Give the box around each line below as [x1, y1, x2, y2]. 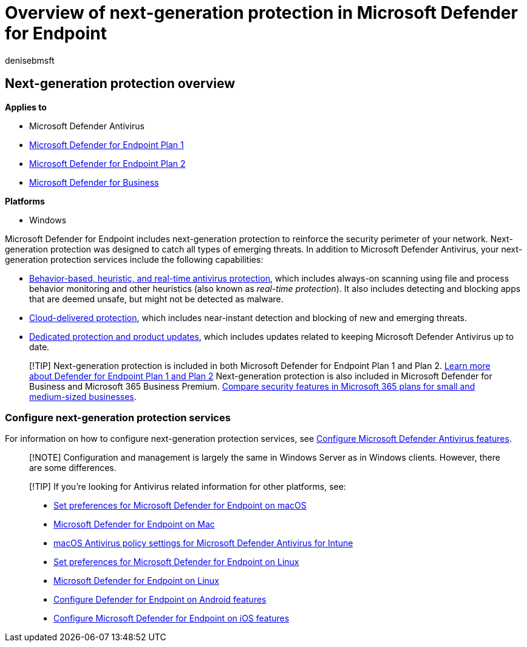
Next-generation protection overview [5, 76, 236, 92]
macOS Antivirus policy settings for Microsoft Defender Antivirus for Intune [53, 538, 353, 549]
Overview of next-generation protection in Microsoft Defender [5, 2, 518, 23]
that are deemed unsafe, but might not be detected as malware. [29, 293, 284, 304]
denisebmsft [5, 55, 55, 66]
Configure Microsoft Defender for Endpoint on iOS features [53, 613, 290, 624]
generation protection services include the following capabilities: [5, 254, 263, 265]
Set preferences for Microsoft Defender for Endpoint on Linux [53, 557, 299, 567]
